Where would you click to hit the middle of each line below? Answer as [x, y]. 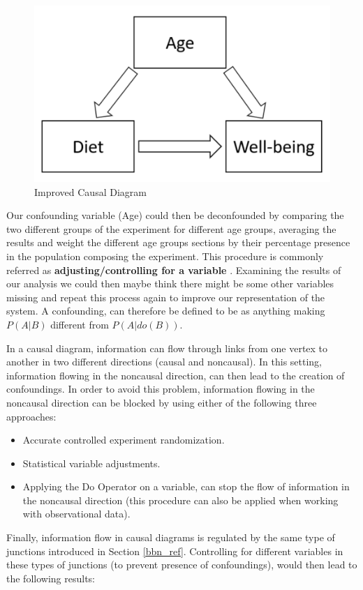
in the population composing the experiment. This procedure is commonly [165, 256]
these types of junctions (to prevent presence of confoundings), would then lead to [182, 565]
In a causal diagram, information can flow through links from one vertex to [167, 348]
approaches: [31, 416]
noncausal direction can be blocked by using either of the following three [162, 402]
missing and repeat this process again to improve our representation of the [166, 297]
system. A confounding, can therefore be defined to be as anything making [166, 311]
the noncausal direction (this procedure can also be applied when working [180, 500]
